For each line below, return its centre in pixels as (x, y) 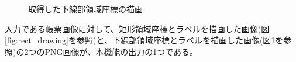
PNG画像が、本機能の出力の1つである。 (121, 51)
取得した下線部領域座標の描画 (85, 9)
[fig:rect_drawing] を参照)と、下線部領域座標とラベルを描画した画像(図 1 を (144, 40)
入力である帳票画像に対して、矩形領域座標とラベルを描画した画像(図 (137, 28)
